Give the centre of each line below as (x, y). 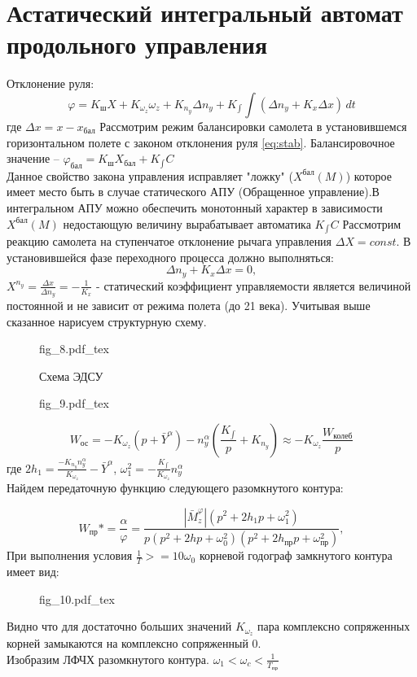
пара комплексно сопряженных (334, 626)
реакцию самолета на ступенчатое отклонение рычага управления (169, 241)
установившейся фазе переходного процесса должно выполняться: (170, 257)
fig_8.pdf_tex (74, 349)
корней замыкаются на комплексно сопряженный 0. (134, 643)
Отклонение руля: (50, 83)
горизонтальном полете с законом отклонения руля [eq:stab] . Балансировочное (201, 142)
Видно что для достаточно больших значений (119, 626)
